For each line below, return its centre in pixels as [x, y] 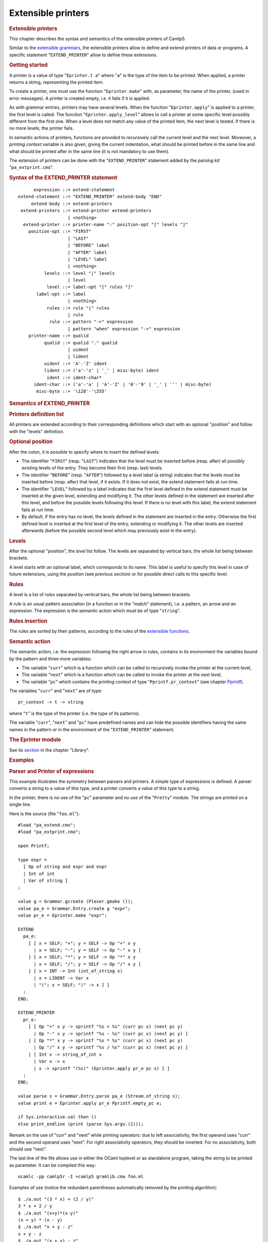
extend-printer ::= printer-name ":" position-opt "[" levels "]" [105, 224]
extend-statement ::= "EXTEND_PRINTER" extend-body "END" [90, 197]
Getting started [29, 65]
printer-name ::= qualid [58, 336]
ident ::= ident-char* [74, 377]
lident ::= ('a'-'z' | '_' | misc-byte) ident [102, 371]
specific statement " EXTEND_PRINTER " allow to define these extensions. [83, 55]
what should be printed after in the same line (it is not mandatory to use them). [89, 151]
